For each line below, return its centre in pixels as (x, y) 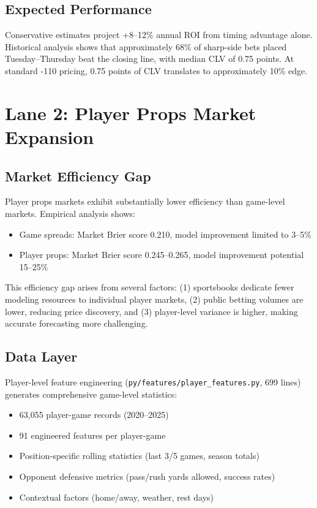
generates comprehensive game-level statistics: (91, 394)
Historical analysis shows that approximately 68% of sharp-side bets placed (146, 46)
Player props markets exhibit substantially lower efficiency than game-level (145, 201)
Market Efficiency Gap (78, 176)
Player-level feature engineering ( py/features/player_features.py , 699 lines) (153, 381)
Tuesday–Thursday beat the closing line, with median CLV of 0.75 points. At (150, 59)
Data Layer (41, 356)
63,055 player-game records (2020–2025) (94, 415)
